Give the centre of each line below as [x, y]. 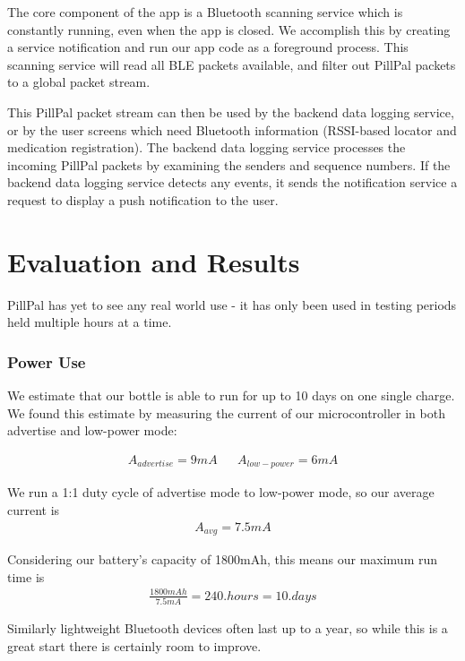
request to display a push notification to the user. [143, 199]
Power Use [47, 361]
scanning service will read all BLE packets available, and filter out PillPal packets [232, 64]
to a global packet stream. [79, 82]
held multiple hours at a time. [90, 322]
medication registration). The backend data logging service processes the [207, 147]
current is [34, 509]
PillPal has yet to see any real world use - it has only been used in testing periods [232, 304]
